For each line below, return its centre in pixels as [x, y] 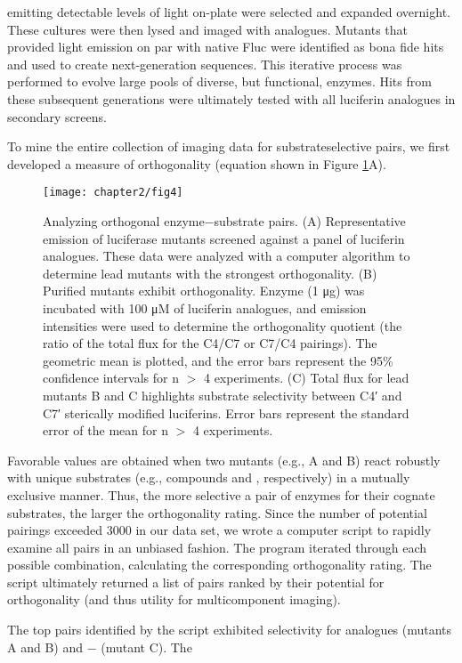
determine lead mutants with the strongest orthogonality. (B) [210, 273]
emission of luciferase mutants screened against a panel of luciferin [224, 238]
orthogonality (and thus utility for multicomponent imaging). [174, 599]
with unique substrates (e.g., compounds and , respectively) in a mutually [209, 477]
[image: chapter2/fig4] [113, 193]
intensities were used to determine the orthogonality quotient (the [223, 325]
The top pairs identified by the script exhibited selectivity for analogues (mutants [230, 630]
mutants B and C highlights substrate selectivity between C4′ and [223, 395]
